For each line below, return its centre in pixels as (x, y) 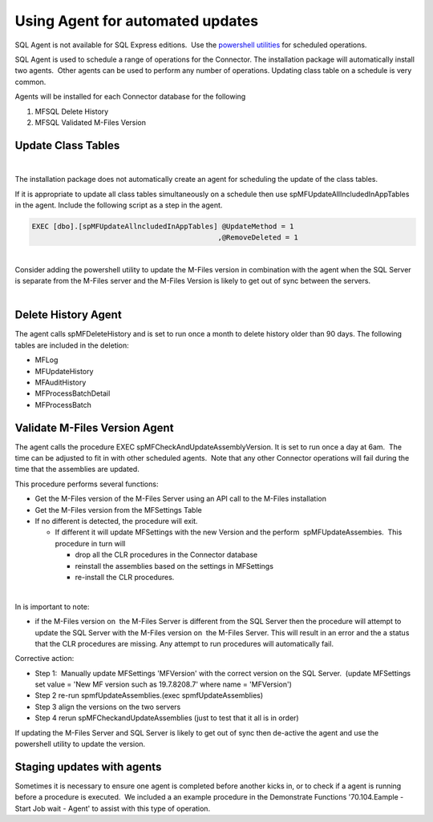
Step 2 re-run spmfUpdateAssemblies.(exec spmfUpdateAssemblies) (149, 695)
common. (30, 82)
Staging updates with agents (88, 766)
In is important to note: (52, 606)
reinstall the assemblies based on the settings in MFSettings (174, 566)
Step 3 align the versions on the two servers (108, 707)
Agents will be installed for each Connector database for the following (130, 97)
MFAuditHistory (61, 382)
